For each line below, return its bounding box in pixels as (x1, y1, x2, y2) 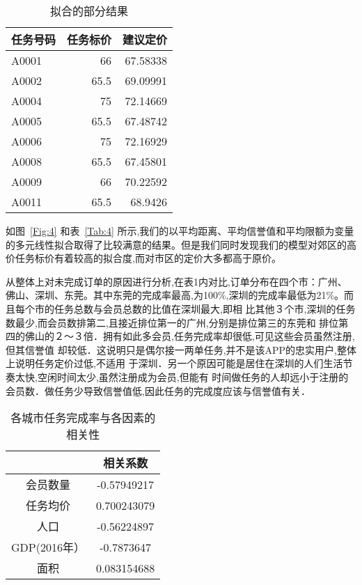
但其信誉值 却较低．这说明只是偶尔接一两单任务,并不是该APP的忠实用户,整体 (6, 342, 357, 357)
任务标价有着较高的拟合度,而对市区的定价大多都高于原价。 (15, 251, 281, 265)
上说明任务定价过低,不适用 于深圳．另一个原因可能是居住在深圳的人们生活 (6, 356, 343, 370)
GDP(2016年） (11, 539, 85, 556)
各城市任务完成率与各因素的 (10, 409, 156, 426)
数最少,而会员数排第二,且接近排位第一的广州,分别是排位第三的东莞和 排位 (6, 315, 339, 329)
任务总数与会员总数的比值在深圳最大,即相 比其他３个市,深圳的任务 (54, 301, 356, 315)
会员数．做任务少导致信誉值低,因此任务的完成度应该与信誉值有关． (6, 383, 310, 398)
